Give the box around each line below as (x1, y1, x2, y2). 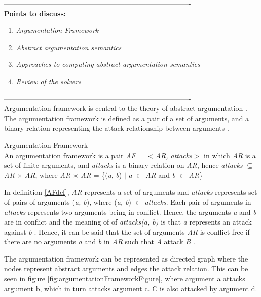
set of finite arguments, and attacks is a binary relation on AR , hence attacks (4, 160, 243, 170)
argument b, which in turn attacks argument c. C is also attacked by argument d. (4, 283, 257, 293)
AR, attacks (155, 150, 192, 160)
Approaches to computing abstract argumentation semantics (16, 59, 200, 69)
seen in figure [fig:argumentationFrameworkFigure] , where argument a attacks (4, 273, 245, 284)
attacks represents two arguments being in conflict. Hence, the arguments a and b (4, 206, 256, 217)
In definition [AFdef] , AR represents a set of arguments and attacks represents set (4, 187, 257, 197)
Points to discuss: (4, 8, 66, 18)
